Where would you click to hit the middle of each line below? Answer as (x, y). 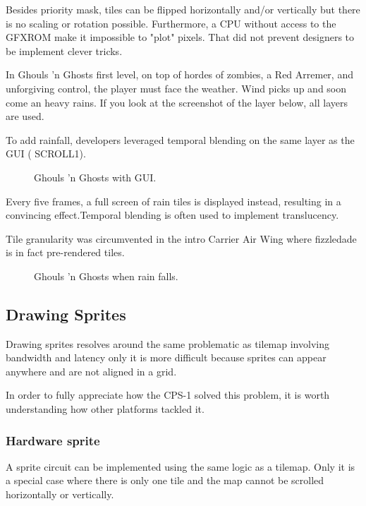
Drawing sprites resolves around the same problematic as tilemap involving (167, 343)
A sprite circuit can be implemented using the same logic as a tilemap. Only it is (181, 466)
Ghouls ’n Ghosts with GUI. (95, 177)
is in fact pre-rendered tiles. (65, 252)
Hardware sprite (53, 440)
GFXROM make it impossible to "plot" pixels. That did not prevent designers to (180, 37)
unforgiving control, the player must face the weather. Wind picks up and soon (176, 88)
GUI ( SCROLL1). (46, 153)
